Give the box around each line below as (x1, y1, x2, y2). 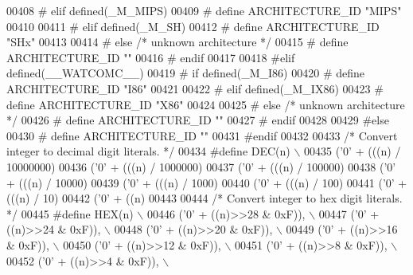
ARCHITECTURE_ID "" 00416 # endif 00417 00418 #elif (6, 49, 295, 65)
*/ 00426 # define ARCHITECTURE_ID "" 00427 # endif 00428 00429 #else (6, 112, 389, 128)
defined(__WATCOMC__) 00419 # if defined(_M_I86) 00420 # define (6, 65, 364, 81)
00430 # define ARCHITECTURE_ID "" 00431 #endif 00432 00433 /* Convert (6, 127, 398, 143)
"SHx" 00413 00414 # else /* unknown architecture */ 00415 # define (6, 33, 349, 50)
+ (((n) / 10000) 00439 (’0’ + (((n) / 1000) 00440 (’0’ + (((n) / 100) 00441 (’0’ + (6, 174, 407, 191)
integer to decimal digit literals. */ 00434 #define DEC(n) (6, 143, 290, 159)
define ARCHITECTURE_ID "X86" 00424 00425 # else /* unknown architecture (6, 96, 405, 112)
